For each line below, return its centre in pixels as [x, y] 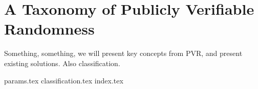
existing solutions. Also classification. [62, 63]
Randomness [49, 29]
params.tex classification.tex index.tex [64, 80]
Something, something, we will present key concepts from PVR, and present [123, 53]
